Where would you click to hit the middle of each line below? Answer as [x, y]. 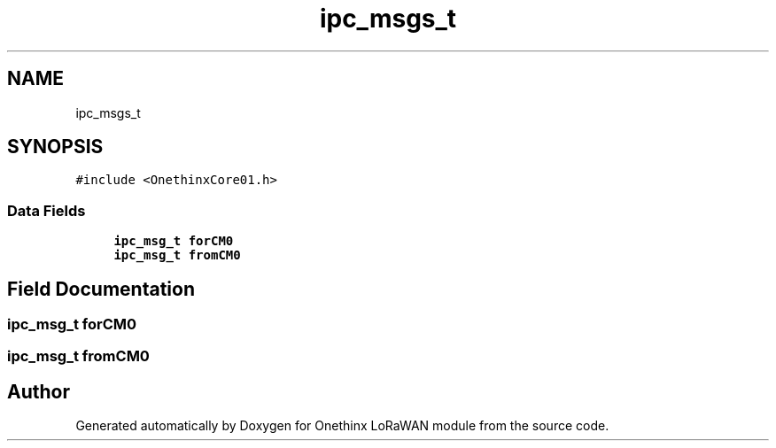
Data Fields [47, 210]
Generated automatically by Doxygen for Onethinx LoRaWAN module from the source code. [342, 426]
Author [39, 391]
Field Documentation [101, 289]
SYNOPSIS [55, 147]
